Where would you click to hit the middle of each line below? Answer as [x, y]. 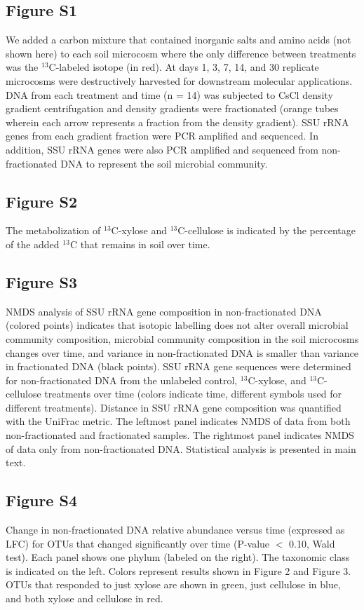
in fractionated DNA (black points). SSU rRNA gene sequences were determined [178, 366]
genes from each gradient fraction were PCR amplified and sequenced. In [162, 136]
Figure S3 [41, 282]
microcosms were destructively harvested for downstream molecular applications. [179, 80]
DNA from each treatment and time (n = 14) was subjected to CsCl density [169, 94]
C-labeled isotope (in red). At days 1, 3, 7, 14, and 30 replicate [184, 67]
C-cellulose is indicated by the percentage [267, 230]
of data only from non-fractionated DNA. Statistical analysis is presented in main [181, 448]
